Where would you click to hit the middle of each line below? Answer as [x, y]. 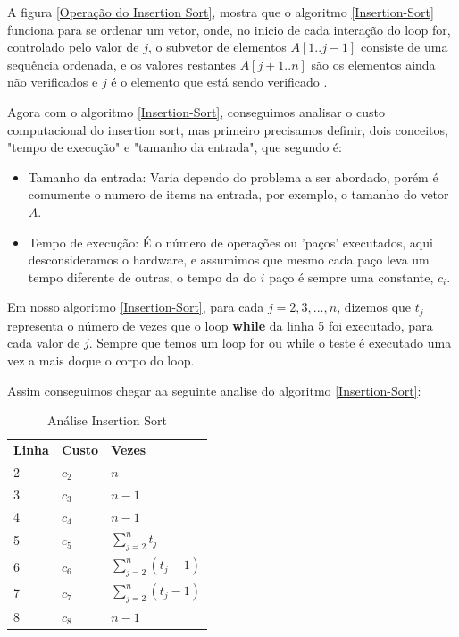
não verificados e [53, 82]
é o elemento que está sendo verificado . [219, 82]
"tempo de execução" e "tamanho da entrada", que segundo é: [175, 147]
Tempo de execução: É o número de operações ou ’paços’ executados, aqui [230, 242]
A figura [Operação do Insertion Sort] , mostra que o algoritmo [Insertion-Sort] [221, 12]
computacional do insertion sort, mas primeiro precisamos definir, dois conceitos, [228, 129]
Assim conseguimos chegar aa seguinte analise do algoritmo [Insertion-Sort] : [214, 390]
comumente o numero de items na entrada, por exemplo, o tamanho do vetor [238, 194]
